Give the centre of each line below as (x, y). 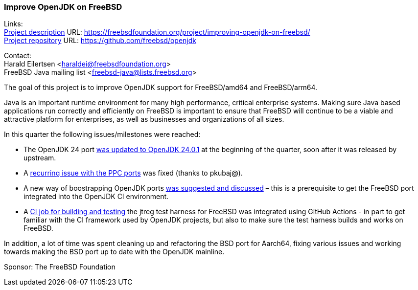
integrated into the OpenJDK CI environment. (96, 197)
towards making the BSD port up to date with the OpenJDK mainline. (114, 252)
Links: (13, 24)
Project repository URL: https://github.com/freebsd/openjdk (100, 41)
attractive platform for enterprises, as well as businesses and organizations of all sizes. (144, 119)
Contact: (18, 56)
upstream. (40, 158)
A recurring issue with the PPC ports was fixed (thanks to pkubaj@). (133, 173)
